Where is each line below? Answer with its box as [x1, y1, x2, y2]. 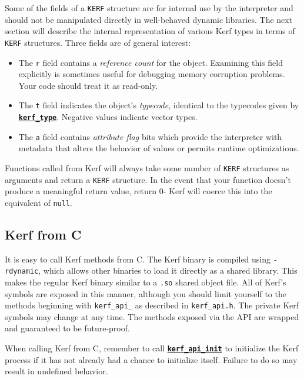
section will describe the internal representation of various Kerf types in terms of [5, 25, 295, 37]
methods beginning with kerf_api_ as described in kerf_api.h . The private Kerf [5, 299, 299, 311]
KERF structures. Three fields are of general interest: [5, 36, 191, 48]
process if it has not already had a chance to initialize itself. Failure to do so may [5, 353, 298, 365]
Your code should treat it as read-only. [18, 79, 158, 91]
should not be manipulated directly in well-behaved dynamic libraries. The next [5, 13, 293, 25]
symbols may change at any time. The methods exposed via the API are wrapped [5, 310, 299, 323]
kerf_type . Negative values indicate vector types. [18, 111, 198, 122]
